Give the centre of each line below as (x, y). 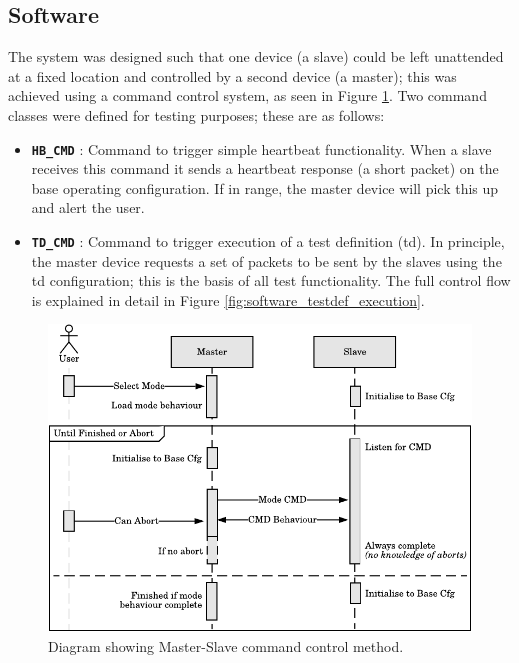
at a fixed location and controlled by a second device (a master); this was (232, 75)
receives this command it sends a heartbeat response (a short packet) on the (265, 168)
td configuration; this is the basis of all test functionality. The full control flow (271, 280)
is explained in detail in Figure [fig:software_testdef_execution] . (228, 299)
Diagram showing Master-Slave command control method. (226, 645)
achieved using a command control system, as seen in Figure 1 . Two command (247, 95)
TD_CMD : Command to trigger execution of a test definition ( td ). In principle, (268, 241)
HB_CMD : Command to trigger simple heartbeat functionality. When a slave (261, 148)
